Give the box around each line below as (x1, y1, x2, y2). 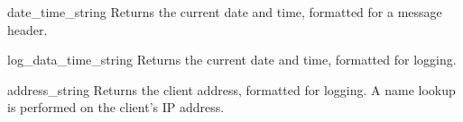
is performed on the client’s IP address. (7, 98, 225, 117)
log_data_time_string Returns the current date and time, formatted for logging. (7, 50, 457, 69)
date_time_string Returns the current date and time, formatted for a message (7, 3, 442, 21)
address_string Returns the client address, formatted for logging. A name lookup (7, 80, 456, 99)
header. (7, 20, 48, 39)
